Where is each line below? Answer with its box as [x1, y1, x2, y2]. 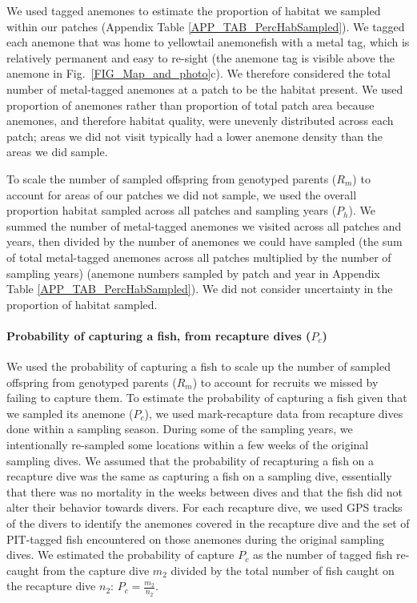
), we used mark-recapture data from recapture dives [144, 404, 403, 421]
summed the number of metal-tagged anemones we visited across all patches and [6, 217, 402, 234]
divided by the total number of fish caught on [170, 561, 395, 578]
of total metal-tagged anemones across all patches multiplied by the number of [6, 248, 391, 265]
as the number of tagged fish [252, 546, 393, 563]
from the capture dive [42, 561, 150, 578]
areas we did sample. [6, 143, 108, 160]
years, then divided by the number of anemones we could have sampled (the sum [6, 233, 403, 250]
